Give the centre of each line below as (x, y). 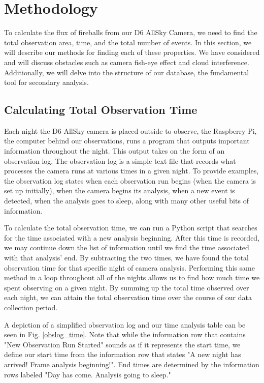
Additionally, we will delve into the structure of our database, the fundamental (127, 72)
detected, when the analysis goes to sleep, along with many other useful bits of (126, 201)
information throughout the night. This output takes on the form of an (114, 151)
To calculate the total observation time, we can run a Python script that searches (131, 228)
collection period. (31, 307)
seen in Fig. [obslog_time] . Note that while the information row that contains (125, 334)
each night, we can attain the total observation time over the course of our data (128, 297)
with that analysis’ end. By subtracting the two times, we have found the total (126, 258)
